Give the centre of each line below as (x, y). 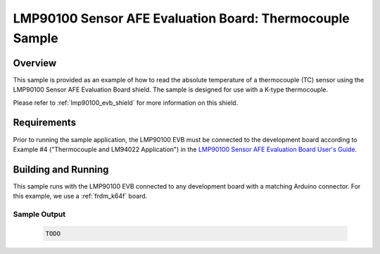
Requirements (45, 123)
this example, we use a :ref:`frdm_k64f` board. (80, 196)
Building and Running (61, 169)
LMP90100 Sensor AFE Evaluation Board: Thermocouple (181, 18)
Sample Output (39, 214)
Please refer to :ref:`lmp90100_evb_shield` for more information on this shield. (126, 103)
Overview (35, 63)
